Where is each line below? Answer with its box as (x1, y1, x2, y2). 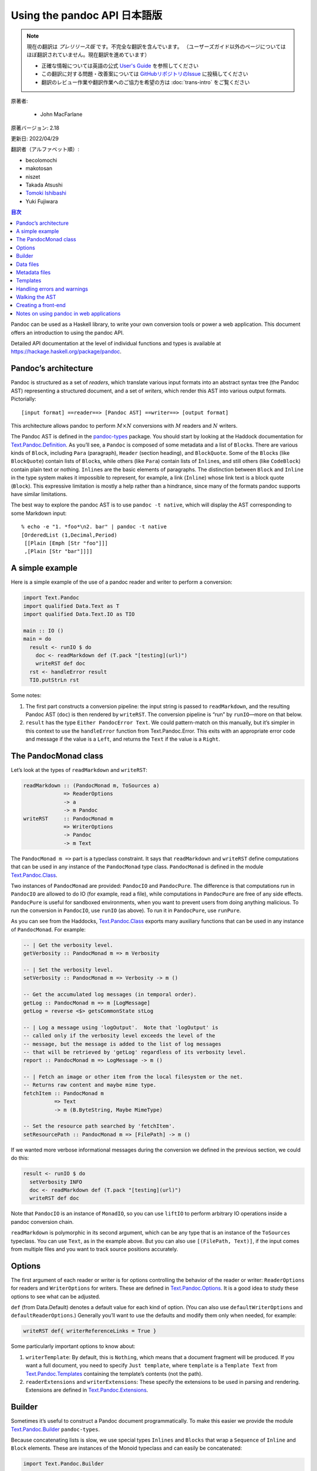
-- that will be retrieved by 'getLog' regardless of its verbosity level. (23, 1049, 247, 1056)
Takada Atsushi (25, 181, 63, 188)
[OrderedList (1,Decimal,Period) (21, 531, 117, 538)
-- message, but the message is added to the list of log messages (23, 1040, 222, 1047)
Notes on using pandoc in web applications (16, 309, 121, 317)
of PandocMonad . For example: (11, 926, 86, 933)
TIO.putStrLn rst (29, 677, 79, 684)
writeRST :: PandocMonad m (23, 815, 114, 822)
